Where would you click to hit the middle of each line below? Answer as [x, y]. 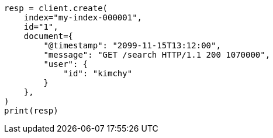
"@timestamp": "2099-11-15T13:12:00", [132, 45]
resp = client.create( [56, 8]
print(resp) [31, 111]
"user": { [66, 64]
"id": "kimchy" [98, 73]
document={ [49, 36]
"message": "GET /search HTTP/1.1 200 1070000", [157, 55]
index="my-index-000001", [83, 17]
